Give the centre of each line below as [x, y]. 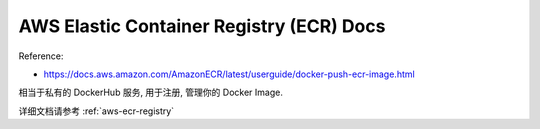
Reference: [41, 56]
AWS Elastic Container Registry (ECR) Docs [202, 26]
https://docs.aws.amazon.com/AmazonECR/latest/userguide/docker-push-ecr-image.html [229, 74]
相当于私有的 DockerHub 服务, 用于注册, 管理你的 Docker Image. [151, 92]
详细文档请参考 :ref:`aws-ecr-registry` [96, 111]
